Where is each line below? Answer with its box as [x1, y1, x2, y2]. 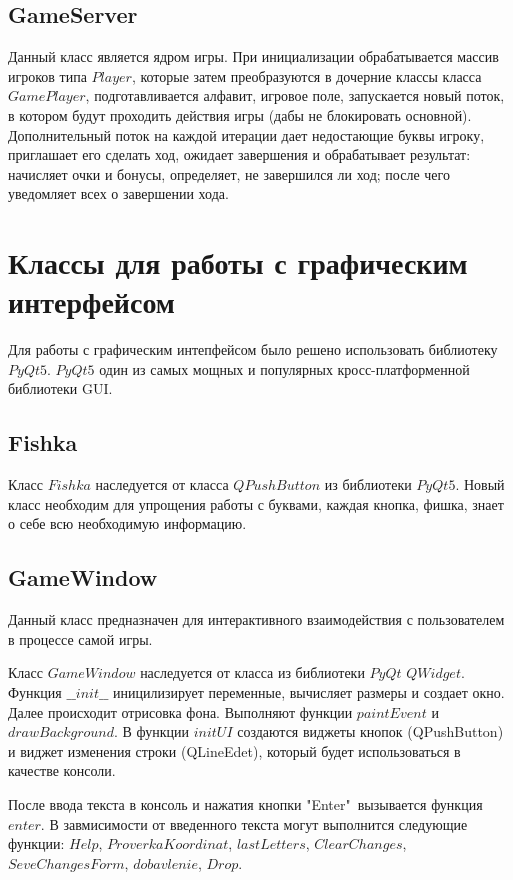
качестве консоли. [8, 760, 116, 781]
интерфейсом [8, 281, 175, 322]
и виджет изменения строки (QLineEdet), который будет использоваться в [8, 740, 461, 761]
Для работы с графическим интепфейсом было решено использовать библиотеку [8, 339, 498, 360]
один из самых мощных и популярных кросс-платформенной [99, 358, 470, 379]
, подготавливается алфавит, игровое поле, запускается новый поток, [85, 85, 505, 106]
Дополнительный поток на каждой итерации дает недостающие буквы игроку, [8, 124, 485, 145]
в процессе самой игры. [8, 628, 153, 649]
